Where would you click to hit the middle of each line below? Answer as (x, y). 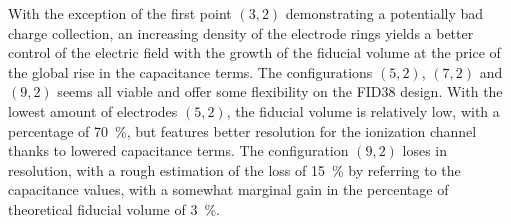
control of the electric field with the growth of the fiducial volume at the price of (254, 52)
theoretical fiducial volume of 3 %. (114, 208)
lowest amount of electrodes (93, 110)
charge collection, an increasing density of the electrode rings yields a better (241, 32)
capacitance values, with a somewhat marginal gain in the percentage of (228, 189)
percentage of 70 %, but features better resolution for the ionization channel (242, 130)
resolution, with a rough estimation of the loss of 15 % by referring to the (234, 169)
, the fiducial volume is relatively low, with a (363, 110)
